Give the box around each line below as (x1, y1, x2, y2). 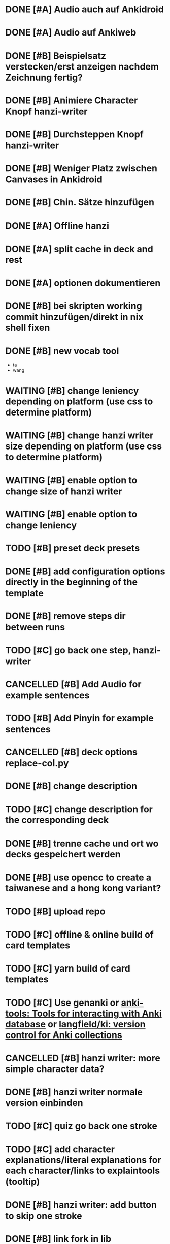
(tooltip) (5, 1176, 40, 1188)
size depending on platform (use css (5, 440, 162, 452)
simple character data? (5, 1063, 105, 1075)
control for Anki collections (5, 1029, 123, 1041)
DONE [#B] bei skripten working (5, 300, 142, 312)
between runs (5, 621, 65, 633)
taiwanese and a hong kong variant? (5, 882, 161, 894)
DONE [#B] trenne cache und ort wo (5, 838, 159, 849)
